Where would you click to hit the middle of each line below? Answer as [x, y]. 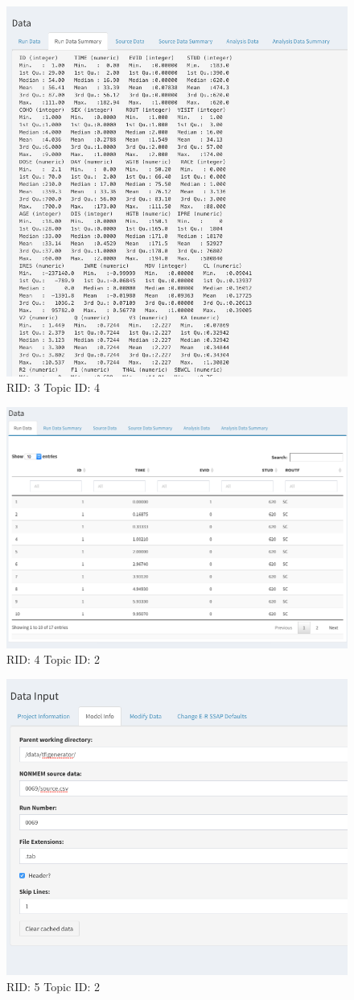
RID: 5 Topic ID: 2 [54, 986]
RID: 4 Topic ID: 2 [54, 659]
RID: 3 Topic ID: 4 [54, 387]
